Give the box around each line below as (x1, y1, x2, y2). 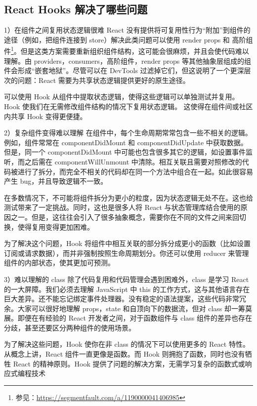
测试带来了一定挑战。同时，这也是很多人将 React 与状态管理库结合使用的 (4, 202, 241, 212)
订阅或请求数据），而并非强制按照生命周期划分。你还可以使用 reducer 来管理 (4, 247, 249, 258)
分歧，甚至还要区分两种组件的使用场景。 (4, 322, 135, 332)
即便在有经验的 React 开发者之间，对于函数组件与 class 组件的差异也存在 (17, 313, 252, 323)
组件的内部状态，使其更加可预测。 (4, 257, 115, 268)
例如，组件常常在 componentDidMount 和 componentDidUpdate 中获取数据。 (4, 137, 248, 147)
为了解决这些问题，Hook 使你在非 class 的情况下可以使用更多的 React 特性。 (4, 339, 250, 349)
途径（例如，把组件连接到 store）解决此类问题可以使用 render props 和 (4, 34, 230, 44)
